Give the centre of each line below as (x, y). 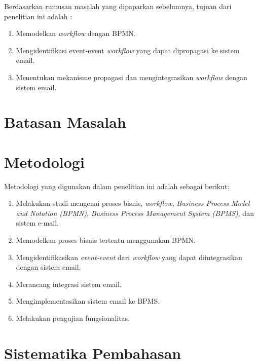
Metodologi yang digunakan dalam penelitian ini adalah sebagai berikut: (117, 186)
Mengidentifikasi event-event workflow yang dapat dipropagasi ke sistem (128, 50)
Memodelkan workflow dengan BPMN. (76, 33)
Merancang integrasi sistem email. (69, 284)
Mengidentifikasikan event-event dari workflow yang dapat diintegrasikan (129, 257)
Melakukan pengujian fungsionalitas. (73, 318)
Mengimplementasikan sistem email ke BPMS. (88, 301)
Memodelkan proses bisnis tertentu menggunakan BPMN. (106, 240)
